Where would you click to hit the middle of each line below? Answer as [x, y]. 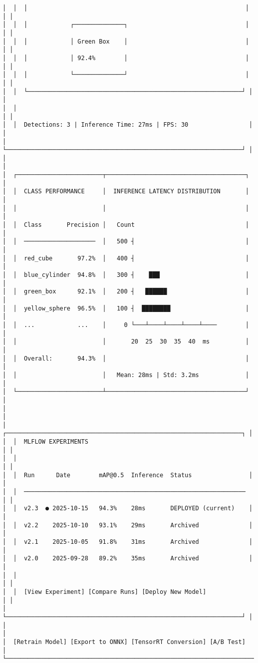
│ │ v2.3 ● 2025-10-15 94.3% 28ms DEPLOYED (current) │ [128, 509]
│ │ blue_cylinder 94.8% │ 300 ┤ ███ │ [126, 275]
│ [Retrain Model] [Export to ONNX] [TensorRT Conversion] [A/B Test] [124, 642]
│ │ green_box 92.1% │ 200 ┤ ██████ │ [126, 292]
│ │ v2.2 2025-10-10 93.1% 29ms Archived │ [128, 525]
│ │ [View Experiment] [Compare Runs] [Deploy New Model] [105, 592]
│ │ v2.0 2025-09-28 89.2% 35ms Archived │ [128, 559]
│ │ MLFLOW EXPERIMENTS [45, 442]
